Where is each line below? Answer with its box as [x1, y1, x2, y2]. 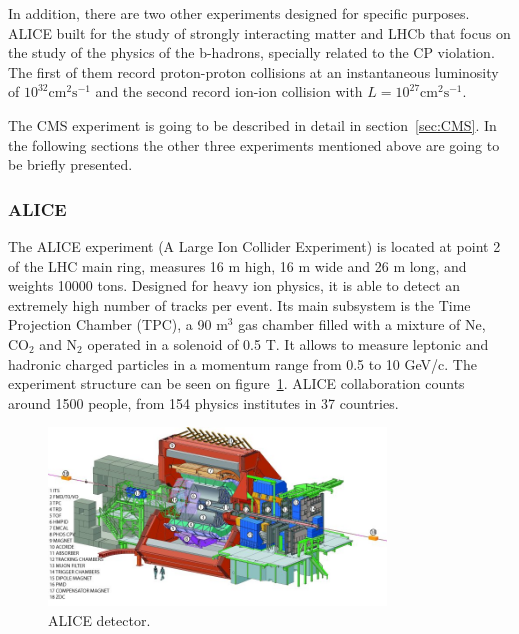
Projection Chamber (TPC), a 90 [8, 314, 212, 335]
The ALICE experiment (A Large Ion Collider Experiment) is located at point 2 [8, 235, 501, 256]
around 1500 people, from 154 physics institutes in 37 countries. [8, 392, 399, 413]
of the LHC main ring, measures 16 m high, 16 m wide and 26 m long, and [8, 255, 467, 276]
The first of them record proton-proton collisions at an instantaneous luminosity [8, 61, 499, 82]
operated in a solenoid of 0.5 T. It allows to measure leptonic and [87, 333, 489, 354]
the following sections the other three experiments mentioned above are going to [8, 134, 500, 155]
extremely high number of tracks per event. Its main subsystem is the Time [8, 294, 471, 315]
